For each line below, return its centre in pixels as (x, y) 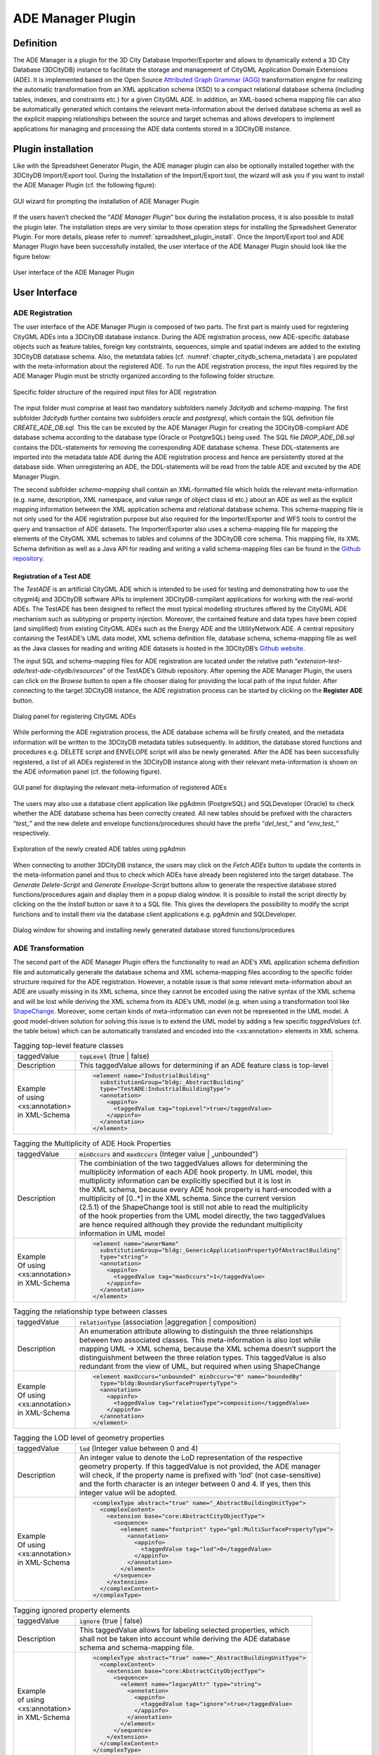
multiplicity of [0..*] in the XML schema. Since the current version (188, 1198)
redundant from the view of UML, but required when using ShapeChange (200, 1367)
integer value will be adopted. (128, 1493)
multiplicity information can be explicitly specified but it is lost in (185, 1181)
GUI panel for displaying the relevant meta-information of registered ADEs (120, 788)
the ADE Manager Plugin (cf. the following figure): (85, 185)
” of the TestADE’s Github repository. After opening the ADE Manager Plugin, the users (227, 671)
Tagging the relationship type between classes (90, 1311)
